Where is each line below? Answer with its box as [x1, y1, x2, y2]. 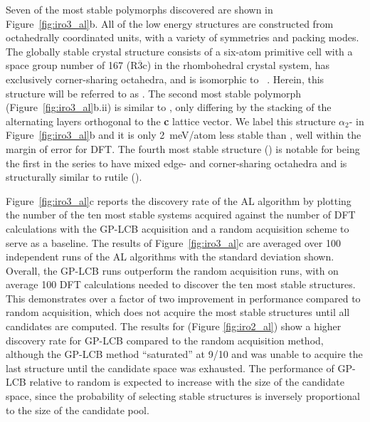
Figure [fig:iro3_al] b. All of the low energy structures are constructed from [6, 16, 334, 31]
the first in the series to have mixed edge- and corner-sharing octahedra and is [6, 155, 347, 170]
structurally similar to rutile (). [6, 169, 142, 184]
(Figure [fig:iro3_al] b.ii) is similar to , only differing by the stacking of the [6, 100, 332, 115]
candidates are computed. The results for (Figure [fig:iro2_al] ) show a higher [6, 319, 342, 334]
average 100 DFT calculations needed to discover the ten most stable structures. [6, 277, 356, 292]
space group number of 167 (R [6, 58, 138, 73]
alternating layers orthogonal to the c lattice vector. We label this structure [6, 113, 336, 128]
